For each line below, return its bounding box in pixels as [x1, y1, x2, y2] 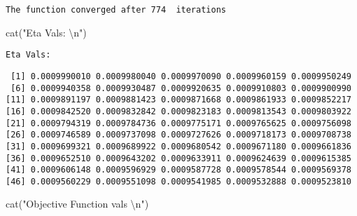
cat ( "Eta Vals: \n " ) [6, 25, 87, 39]
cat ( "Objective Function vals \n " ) [6, 196, 149, 211]
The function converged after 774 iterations [6, 5, 226, 15]
